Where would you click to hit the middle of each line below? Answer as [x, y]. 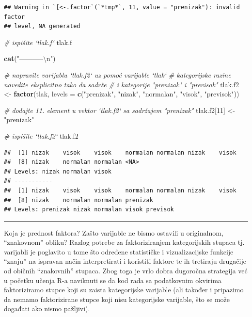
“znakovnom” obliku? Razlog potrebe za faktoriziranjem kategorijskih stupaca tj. [124, 242]
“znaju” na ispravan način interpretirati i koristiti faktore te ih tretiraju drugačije [125, 261]
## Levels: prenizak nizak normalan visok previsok [89, 210]
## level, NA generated [42, 26]
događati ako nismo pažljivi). [47, 309]
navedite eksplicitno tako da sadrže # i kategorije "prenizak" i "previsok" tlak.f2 [122, 84]
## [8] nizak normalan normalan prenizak [79, 200]
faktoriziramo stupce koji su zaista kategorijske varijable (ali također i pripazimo [124, 290]
